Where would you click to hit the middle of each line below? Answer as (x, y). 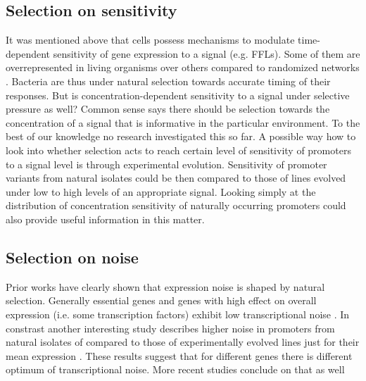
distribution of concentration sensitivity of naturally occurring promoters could (176, 205)
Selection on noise (72, 257)
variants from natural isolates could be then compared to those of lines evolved (176, 178)
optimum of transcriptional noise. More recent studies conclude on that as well (175, 369)
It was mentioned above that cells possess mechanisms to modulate (150, 40)
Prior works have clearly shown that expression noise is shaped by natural (165, 286)
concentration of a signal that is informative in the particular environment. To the (183, 122)
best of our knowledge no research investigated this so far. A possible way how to (181, 136)
